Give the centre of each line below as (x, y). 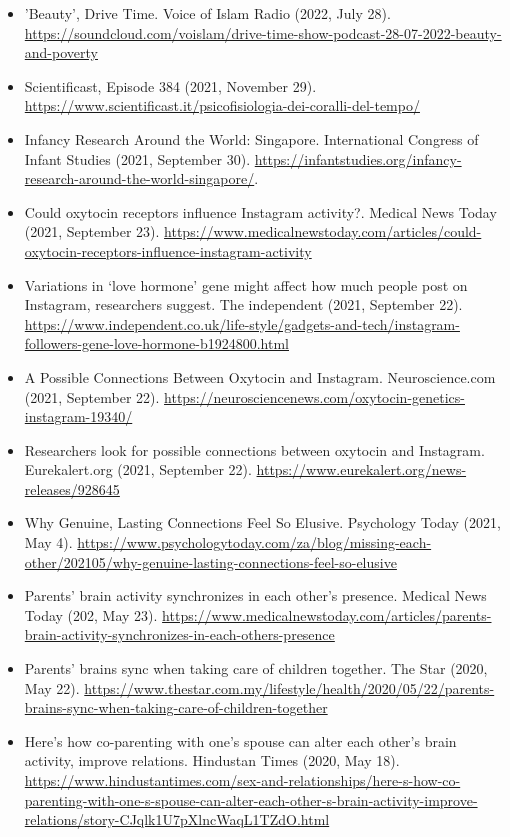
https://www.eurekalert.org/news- (361, 469)
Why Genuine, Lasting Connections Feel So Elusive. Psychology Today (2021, (262, 522)
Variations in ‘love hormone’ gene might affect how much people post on (246, 284)
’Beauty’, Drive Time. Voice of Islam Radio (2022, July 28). (207, 13)
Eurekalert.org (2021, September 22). (138, 469)
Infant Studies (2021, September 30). (137, 158)
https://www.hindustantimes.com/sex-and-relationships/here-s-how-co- (242, 780)
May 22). (52, 687)
